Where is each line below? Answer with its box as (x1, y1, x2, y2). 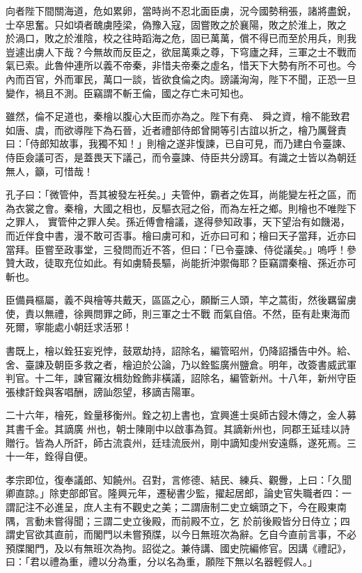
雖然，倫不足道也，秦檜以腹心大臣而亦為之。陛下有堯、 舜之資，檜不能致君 (6, 109, 350, 124)
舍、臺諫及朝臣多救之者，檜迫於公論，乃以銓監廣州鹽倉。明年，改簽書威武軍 (6, 357, 356, 371)
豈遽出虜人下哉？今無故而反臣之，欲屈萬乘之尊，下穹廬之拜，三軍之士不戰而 (6, 44, 356, 59)
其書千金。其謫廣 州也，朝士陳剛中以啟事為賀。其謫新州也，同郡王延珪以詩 (6, 422, 350, 436)
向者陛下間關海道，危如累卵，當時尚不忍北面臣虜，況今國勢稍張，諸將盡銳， (6, 3, 356, 17)
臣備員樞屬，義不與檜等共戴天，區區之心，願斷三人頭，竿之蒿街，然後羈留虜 (6, 292, 356, 307)
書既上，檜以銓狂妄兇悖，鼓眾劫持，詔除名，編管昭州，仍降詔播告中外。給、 (6, 343, 356, 358)
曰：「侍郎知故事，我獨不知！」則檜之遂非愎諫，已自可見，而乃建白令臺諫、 (6, 136, 352, 151)
